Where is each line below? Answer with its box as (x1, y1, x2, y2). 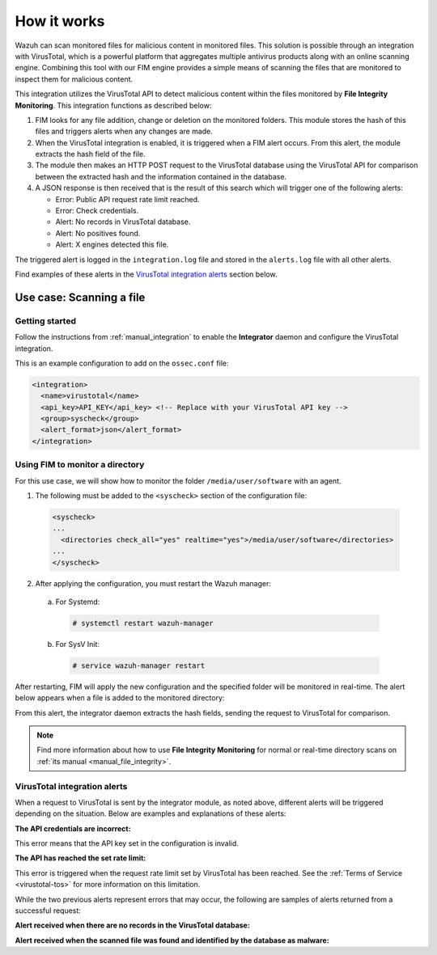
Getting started (15, 315, 77, 327)
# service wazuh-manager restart (72, 661, 206, 670)
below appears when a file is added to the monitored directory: (15, 693, 225, 703)
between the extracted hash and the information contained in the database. (35, 171, 287, 181)
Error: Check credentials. (55, 206, 139, 216)
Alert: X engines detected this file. (55, 239, 169, 250)
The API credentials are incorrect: (15, 823, 131, 833)
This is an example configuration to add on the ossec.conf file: (15, 358, 229, 368)
